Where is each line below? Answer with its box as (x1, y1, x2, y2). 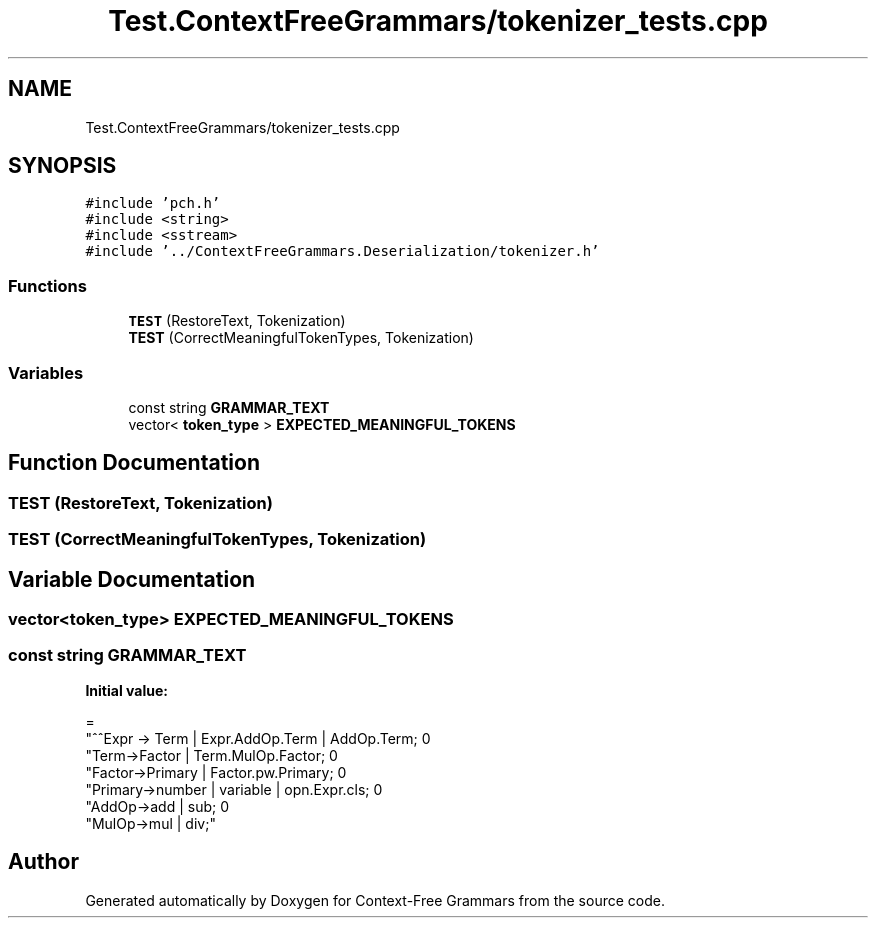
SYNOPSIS (8, 153, 117, 179)
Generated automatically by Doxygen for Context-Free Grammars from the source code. (85, 891, 665, 909)
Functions (8, 275, 87, 296)
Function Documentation (8, 450, 260, 476)
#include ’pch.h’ (85, 195, 221, 212)
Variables (8, 362, 84, 383)
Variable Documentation (8, 566, 256, 592)
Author (8, 849, 79, 875)
